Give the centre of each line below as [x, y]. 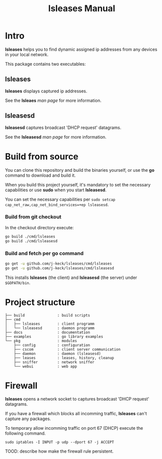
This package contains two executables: [45, 64]
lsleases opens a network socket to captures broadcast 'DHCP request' [77, 399]
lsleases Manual [82, 9]
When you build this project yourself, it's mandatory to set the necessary [78, 184]
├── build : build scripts [48, 315]
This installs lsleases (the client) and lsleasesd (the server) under [71, 277]
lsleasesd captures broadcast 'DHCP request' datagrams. [63, 128]
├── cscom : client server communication [67, 349]
